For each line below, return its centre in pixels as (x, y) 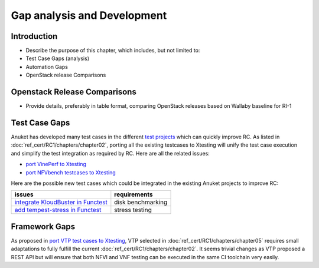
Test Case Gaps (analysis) (58, 58)
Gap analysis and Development (89, 15)
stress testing (133, 210)
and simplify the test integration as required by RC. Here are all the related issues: (110, 153)
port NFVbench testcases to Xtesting (71, 172)
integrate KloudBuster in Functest (61, 202)
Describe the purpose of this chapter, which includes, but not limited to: (113, 51)
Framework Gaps (43, 226)
